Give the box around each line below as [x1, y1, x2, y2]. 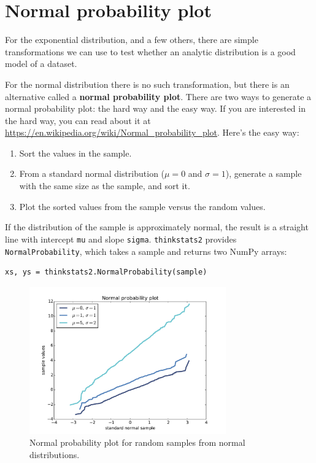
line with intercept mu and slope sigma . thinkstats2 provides [5, 232, 237, 245]
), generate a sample [225, 167, 302, 180]
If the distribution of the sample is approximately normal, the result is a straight [5, 220, 309, 233]
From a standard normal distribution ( [19, 167, 165, 180]
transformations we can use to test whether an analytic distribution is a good [5, 45, 296, 58]
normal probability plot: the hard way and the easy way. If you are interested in [5, 102, 306, 115]
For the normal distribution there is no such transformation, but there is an [5, 77, 290, 90]
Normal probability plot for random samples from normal [29, 436, 245, 449]
